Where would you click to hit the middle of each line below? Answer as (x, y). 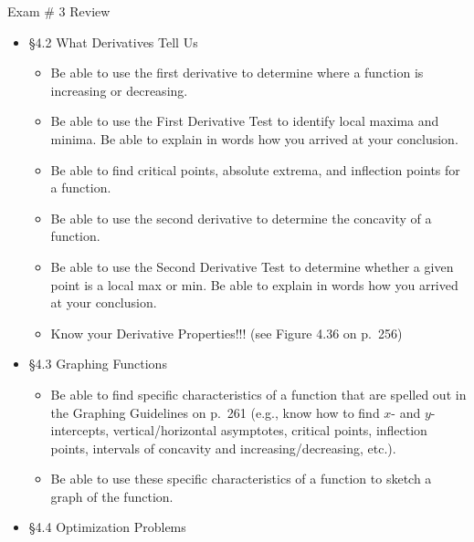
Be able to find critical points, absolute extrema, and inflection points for (255, 169)
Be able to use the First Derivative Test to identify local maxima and (245, 121)
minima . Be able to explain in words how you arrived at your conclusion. (254, 138)
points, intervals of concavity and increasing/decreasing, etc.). (223, 448)
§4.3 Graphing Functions (98, 364)
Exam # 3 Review (59, 11)
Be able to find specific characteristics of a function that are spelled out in (258, 394)
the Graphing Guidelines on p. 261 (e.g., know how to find (215, 412)
